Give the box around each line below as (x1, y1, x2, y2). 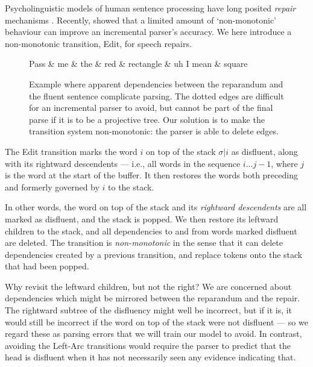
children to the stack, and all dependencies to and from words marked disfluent (5, 224, 297, 237)
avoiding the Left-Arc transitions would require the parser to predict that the (5, 339, 291, 351)
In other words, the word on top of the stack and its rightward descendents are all (5, 201, 307, 213)
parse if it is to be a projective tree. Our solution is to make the (29, 113, 265, 125)
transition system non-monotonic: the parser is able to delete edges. (29, 125, 279, 137)
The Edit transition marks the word (5, 145, 138, 157)
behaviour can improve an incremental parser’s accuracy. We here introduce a (5, 25, 292, 38)
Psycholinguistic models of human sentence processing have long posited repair (5, 2, 296, 14)
